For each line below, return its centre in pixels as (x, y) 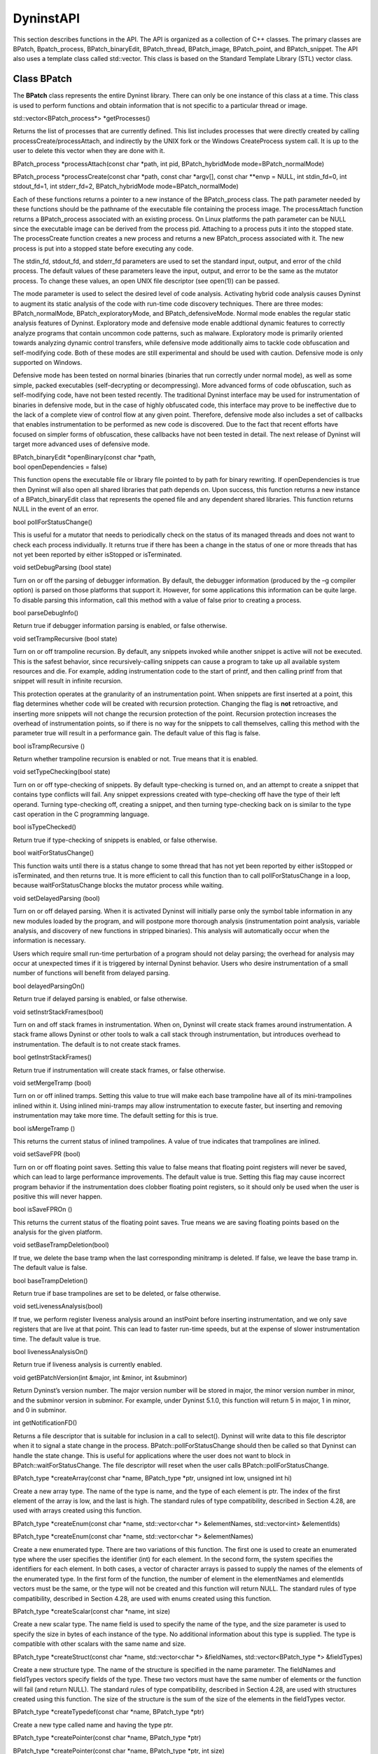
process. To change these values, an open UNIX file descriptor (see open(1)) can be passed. (146, 281)
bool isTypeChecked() (45, 827)
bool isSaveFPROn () (43, 1210)
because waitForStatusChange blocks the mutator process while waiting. (118, 885)
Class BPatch (43, 79)
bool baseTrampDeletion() (50, 1280)
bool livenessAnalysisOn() (50, 1351)
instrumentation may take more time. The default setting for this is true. (115, 1116)
